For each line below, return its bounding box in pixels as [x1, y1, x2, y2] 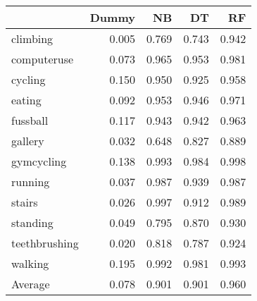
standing [11, 214, 54, 231]
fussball [11, 112, 49, 128]
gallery [11, 133, 44, 149]
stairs [11, 194, 38, 210]
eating [11, 92, 42, 108]
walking [11, 255, 49, 271]
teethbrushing [11, 235, 79, 251]
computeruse [11, 51, 74, 67]
